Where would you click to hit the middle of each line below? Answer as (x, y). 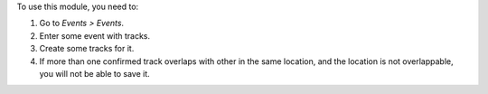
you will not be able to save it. (95, 73)
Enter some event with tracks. (95, 35)
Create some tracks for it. (87, 49)
